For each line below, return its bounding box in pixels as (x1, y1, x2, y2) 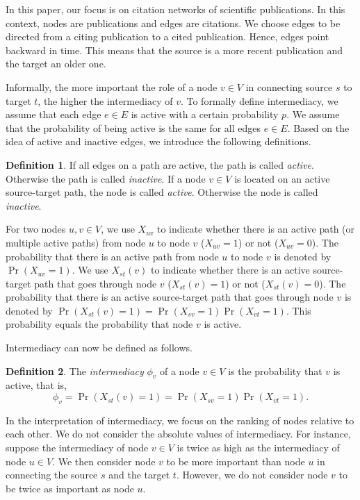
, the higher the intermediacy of (38, 93, 173, 108)
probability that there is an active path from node (6, 249, 219, 263)
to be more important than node (166, 453, 305, 468)
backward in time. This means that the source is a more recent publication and (6, 42, 343, 57)
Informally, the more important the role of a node (6, 79, 218, 94)
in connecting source (245, 79, 333, 94)
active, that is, (6, 378, 67, 392)
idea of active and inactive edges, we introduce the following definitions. (6, 134, 311, 149)
